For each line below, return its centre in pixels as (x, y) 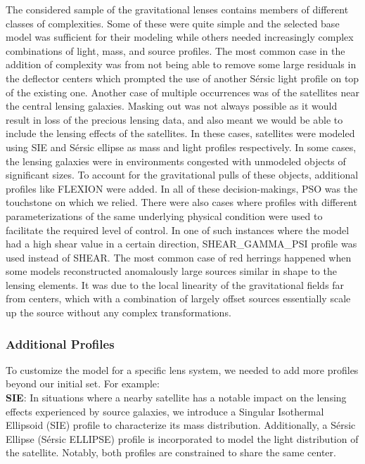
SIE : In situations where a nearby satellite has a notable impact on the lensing (176, 398)
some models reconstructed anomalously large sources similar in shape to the (171, 271)
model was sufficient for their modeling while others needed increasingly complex (180, 37)
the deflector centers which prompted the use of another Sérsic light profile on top (182, 78)
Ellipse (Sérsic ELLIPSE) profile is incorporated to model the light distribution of (182, 438)
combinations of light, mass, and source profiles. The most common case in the (175, 50)
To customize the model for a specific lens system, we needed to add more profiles (182, 369)
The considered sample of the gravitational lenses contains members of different (177, 9)
